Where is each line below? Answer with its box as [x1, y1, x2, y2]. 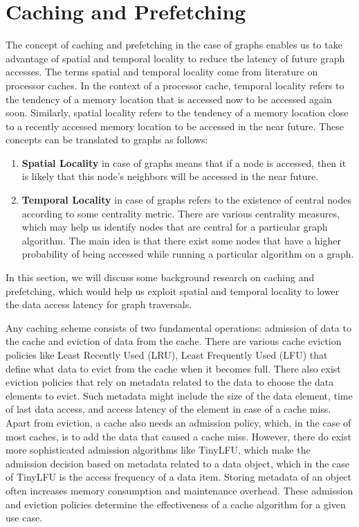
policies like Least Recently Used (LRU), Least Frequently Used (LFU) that [6, 348, 328, 361]
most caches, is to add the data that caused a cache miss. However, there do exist [6, 429, 351, 443]
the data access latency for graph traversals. [6, 297, 192, 312]
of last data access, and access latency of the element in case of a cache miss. [6, 402, 331, 416]
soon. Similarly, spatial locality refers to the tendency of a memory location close [6, 105, 349, 120]
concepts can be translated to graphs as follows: [6, 132, 208, 147]
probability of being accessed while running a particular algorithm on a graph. [21, 247, 354, 261]
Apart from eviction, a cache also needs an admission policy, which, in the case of [6, 415, 351, 429]
